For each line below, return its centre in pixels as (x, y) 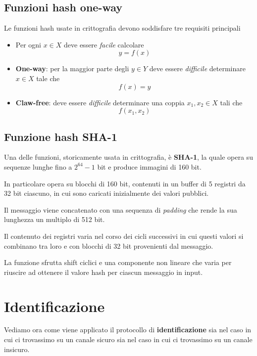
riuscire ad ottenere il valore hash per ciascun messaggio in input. (103, 272)
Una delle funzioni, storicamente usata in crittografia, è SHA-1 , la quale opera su (128, 157)
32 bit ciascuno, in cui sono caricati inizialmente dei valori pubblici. (106, 193)
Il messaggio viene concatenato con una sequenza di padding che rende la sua (121, 209)
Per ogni (28, 44)
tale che (48, 78)
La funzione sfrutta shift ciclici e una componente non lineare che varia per (118, 262)
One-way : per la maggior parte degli (72, 68)
